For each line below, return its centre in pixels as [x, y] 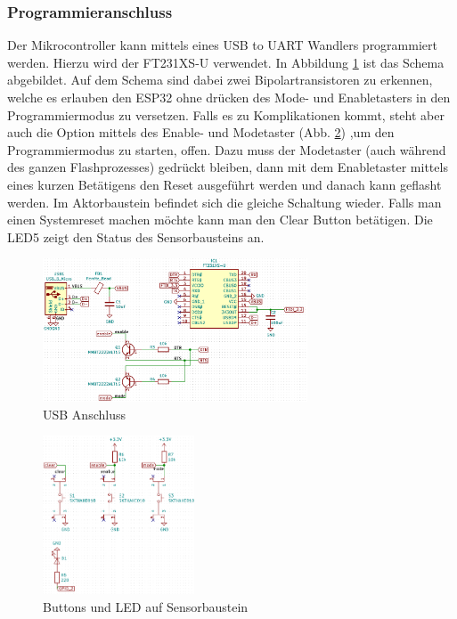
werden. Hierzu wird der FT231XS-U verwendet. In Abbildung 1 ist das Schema [226, 62]
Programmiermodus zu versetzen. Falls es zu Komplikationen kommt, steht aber [226, 114]
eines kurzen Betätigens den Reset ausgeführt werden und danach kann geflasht [224, 184]
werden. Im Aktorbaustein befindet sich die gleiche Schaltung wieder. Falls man [224, 202]
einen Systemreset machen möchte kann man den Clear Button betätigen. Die [220, 220]
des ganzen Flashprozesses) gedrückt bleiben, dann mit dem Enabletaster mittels [228, 167]
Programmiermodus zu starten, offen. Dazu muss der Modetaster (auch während [227, 149]
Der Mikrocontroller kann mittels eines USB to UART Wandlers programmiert [222, 45]
